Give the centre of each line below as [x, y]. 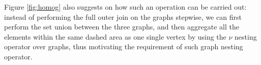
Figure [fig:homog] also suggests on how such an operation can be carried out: [125, 7]
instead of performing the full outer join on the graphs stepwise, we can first [123, 17]
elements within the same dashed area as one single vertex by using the [115, 36]
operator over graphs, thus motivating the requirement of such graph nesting [124, 46]
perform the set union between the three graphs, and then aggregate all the [122, 27]
